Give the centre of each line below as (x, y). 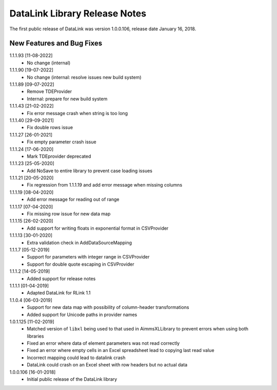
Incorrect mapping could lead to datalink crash (76, 358)
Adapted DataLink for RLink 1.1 (59, 293)
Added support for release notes (61, 278)
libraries (35, 336)
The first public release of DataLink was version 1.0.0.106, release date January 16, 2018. (103, 29)
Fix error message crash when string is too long (77, 113)
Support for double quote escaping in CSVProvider (81, 264)
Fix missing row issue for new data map (69, 214)
